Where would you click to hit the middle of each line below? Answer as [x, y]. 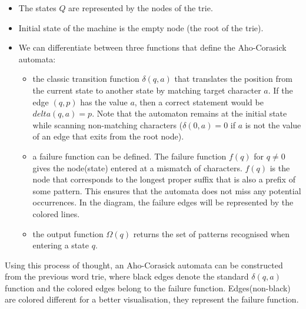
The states [37, 8]
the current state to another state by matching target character [147, 90]
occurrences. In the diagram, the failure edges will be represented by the [163, 202]
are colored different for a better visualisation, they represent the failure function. [152, 299]
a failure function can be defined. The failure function [129, 156]
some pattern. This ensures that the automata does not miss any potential [167, 190]
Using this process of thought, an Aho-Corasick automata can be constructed [144, 265]
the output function [68, 233]
